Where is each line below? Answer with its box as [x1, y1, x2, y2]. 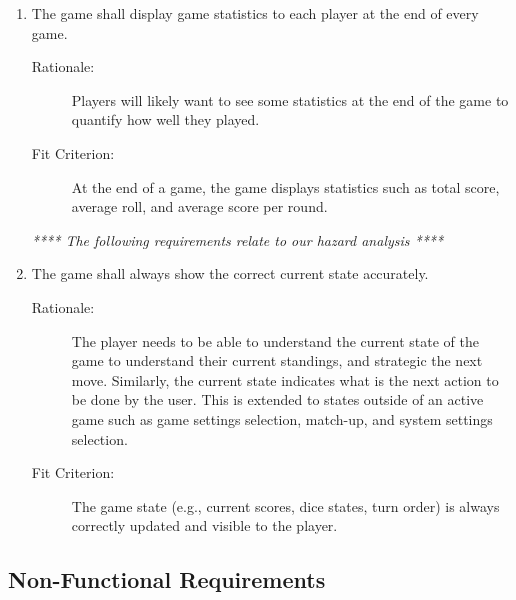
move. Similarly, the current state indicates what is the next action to [71, 369, 499, 390]
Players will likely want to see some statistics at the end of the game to [71, 89, 509, 110]
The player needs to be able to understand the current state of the [71, 330, 479, 351]
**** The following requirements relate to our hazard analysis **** [31, 229, 444, 250]
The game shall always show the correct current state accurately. [31, 263, 429, 284]
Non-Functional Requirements [8, 564, 326, 595]
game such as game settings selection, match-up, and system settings [71, 408, 493, 429]
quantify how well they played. [71, 109, 260, 130]
